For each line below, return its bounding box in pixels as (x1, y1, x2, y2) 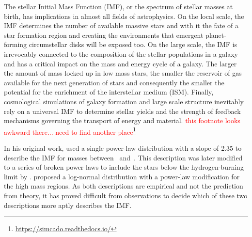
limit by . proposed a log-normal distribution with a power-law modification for (4, 171, 240, 181)
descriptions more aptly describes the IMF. (4, 200, 132, 210)
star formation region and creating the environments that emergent (4, 30, 204, 40)
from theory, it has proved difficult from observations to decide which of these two (4, 190, 248, 200)
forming (4, 39, 27, 49)
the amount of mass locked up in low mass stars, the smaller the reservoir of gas (4, 68, 242, 78)
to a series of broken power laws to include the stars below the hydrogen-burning (4, 162, 244, 172)
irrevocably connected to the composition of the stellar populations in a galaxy (4, 48, 238, 59)
